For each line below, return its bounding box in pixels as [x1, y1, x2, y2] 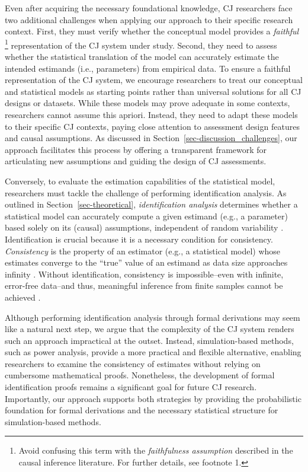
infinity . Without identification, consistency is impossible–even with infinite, [5, 267, 284, 280]
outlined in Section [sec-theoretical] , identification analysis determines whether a [5, 198, 298, 211]
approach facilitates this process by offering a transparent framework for [5, 143, 267, 155]
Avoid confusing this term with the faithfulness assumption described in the [18, 444, 293, 457]
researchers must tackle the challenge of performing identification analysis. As [5, 186, 287, 199]
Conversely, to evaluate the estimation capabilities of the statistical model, [5, 174, 275, 187]
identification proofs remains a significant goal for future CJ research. [5, 381, 257, 393]
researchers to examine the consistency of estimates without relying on [5, 357, 261, 369]
